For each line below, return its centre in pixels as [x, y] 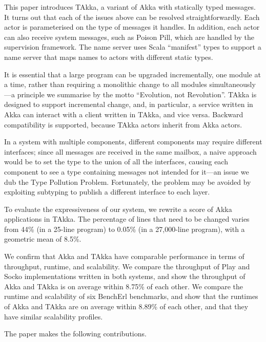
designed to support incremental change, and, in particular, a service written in [129, 104]
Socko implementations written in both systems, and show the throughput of [125, 276]
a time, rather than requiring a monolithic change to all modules [106, 84]
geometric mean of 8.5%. [43, 239]
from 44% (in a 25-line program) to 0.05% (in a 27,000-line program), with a [125, 229]
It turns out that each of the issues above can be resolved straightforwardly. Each [132, 17]
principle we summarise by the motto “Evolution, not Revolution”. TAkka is [137, 94]
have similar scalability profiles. [54, 316]
